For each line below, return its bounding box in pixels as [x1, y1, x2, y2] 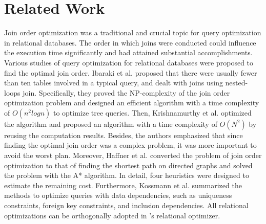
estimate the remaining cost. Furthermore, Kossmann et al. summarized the [4, 180, 242, 190]
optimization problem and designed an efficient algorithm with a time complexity [4, 97, 259, 108]
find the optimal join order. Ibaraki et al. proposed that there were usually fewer [4, 67, 257, 78]
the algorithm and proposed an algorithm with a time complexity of [4, 118, 217, 129]
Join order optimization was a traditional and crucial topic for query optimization [4, 27, 261, 38]
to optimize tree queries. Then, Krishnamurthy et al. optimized [53, 107, 252, 118]
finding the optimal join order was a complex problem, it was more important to [4, 140, 257, 150]
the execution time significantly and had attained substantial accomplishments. [4, 47, 253, 58]
